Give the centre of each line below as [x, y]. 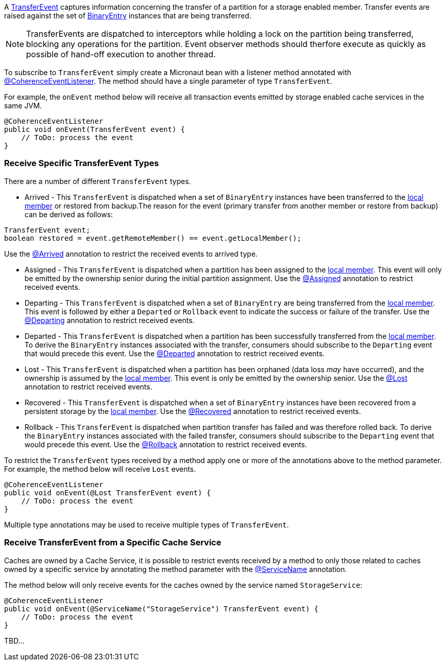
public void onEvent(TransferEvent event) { [95, 129]
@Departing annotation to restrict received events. [110, 320]
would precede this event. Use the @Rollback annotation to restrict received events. [166, 444]
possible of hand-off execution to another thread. [121, 54]
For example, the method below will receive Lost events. [100, 469]
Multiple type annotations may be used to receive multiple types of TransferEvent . [147, 524]
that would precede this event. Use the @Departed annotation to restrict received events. [175, 353]
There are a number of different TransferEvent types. [98, 181]
